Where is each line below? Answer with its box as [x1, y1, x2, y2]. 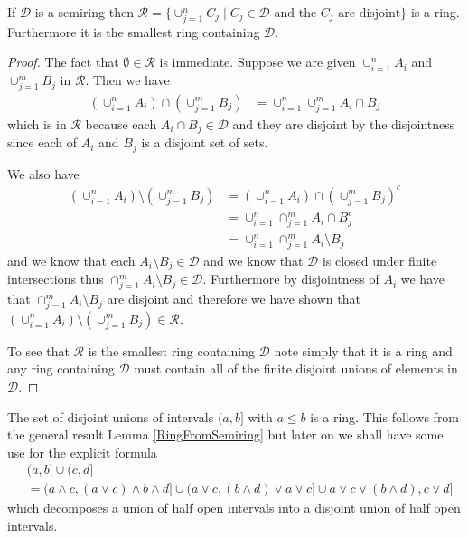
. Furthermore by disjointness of [202, 269, 379, 288]
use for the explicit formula [7, 442, 157, 461]
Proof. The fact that [7, 52, 119, 71]
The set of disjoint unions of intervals [7, 407, 214, 426]
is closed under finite [322, 250, 437, 269]
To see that [7, 341, 70, 360]
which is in [7, 114, 67, 133]
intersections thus [7, 269, 104, 288]
